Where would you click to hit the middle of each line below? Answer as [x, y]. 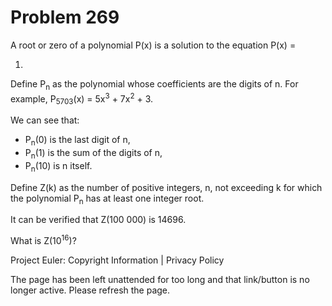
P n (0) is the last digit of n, [77, 141]
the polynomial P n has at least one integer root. [107, 199]
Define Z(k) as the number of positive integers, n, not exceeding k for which [166, 187]
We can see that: [45, 120]
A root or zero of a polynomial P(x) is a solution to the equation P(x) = [153, 45]
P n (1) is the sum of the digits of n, [93, 153]
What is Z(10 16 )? [43, 240]
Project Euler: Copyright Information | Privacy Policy [117, 260]
